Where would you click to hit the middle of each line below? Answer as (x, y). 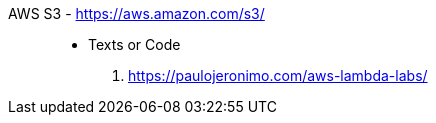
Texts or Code (134, 44)
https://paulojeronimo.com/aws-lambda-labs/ (278, 75)
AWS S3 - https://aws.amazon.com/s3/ (136, 13)
